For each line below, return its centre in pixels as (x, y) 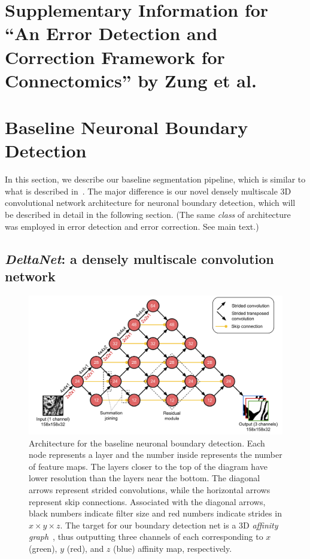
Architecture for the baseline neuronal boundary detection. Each (147, 443)
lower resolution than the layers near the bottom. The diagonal (145, 478)
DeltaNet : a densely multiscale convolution (139, 258)
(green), (43, 549)
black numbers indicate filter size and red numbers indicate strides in (155, 513)
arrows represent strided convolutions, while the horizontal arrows (150, 490)
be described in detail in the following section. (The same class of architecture (148, 215)
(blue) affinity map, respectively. (173, 549)
